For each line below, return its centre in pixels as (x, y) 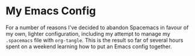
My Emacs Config (51, 11)
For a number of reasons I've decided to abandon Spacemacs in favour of (97, 27)
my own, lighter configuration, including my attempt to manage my (88, 33)
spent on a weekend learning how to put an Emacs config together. (89, 46)
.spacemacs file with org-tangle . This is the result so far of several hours (94, 40)
